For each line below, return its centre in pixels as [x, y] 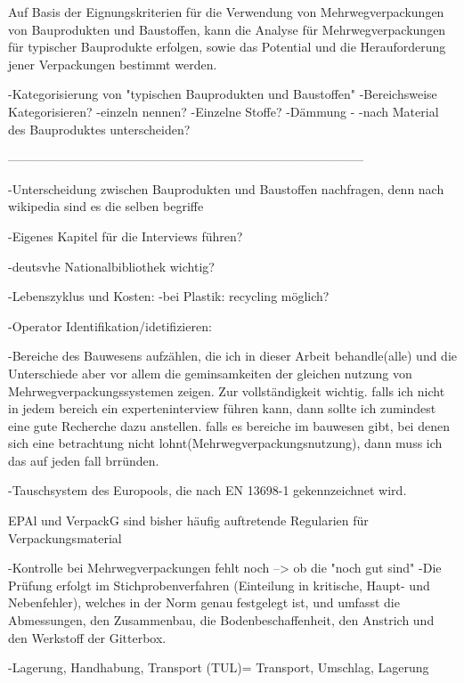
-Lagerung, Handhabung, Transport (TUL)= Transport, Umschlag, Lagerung [219, 667]
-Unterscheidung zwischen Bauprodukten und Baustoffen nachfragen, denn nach [226, 188]
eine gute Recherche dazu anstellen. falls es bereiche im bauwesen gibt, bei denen [229, 425]
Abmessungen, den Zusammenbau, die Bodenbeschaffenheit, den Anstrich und [221, 620]
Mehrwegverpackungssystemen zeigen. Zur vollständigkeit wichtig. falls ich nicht [227, 390]
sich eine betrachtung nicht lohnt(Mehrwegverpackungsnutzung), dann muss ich [225, 443]
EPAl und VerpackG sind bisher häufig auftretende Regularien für [188, 520]
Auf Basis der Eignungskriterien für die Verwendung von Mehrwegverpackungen [226, 12]
